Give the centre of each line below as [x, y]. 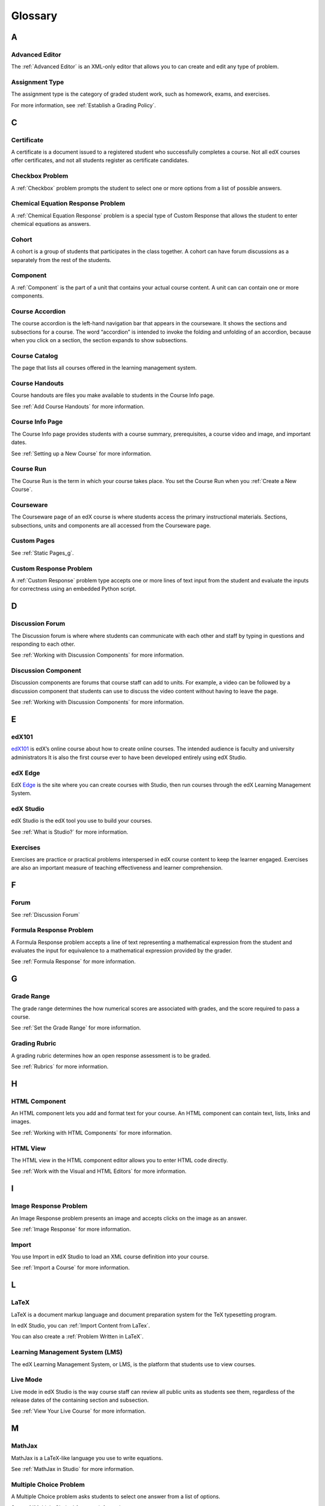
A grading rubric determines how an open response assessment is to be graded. [111, 1055]
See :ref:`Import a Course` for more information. [70, 1267]
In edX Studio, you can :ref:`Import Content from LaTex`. [81, 1326]
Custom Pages [33, 541]
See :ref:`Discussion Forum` [46, 914]
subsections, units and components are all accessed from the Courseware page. [111, 525]
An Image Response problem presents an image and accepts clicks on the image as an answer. [129, 1218]
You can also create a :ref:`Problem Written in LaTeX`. [77, 1337]
